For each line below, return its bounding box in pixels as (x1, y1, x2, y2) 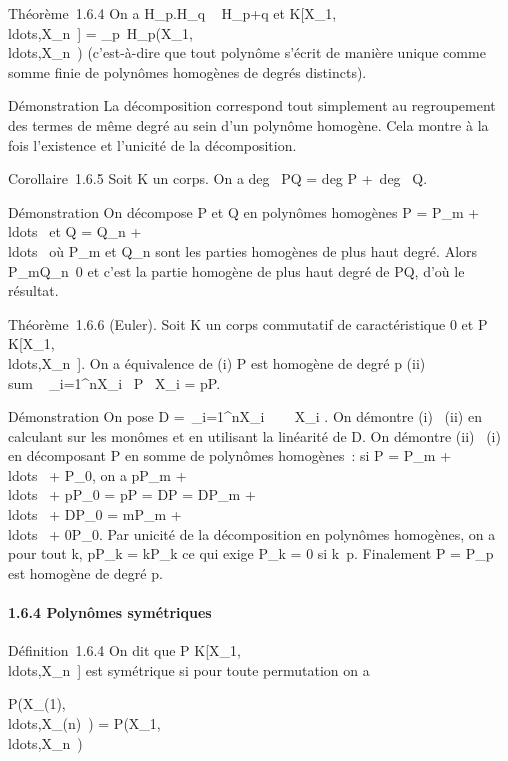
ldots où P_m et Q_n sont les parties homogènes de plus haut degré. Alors (8, 240, 478, 261)
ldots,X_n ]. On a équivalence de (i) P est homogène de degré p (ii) (8, 352, 426, 373)
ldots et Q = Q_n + (8, 221, 142, 242)
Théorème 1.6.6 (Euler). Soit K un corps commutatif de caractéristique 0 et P (8, 313, 488, 334)
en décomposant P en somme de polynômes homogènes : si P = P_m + (8, 445, 452, 466)
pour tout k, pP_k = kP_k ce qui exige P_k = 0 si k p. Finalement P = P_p (8, 543, 494, 564)
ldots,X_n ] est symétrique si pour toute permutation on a (8, 659, 370, 680)
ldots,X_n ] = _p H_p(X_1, (8, 22, 193, 43)
